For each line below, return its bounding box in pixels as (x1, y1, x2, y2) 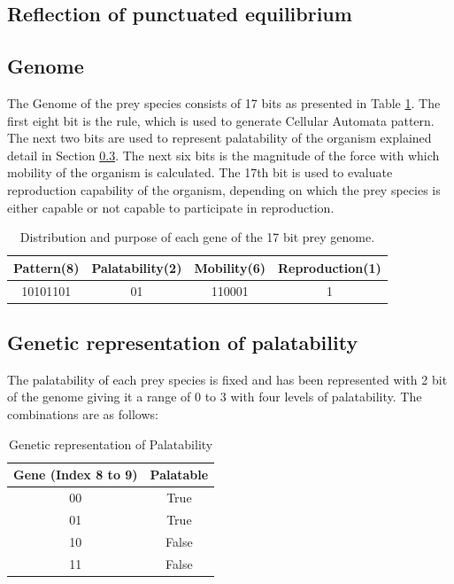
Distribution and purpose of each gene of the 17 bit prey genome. (19, 228, 375, 246)
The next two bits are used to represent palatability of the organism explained (7, 128, 432, 147)
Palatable (150, 465, 209, 484)
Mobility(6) (194, 258, 265, 276)
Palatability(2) (91, 258, 182, 276)
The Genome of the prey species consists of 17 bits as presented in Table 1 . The (7, 93, 441, 112)
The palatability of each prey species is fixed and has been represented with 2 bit (7, 370, 448, 388)
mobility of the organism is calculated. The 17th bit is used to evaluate (7, 163, 393, 182)
